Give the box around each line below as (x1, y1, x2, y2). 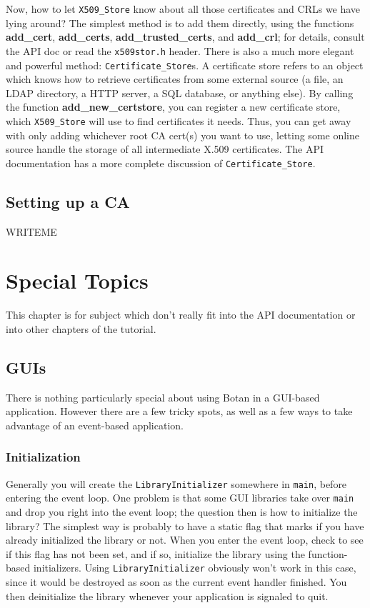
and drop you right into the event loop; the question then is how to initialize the (6, 504, 358, 519)
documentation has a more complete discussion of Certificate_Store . (6, 155, 316, 170)
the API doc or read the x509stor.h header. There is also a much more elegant (6, 43, 354, 58)
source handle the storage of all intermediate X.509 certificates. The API (6, 141, 324, 156)
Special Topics (6, 266, 149, 295)
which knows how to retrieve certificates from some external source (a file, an (6, 71, 344, 86)
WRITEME (6, 224, 57, 239)
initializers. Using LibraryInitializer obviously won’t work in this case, (33, 560, 356, 575)
